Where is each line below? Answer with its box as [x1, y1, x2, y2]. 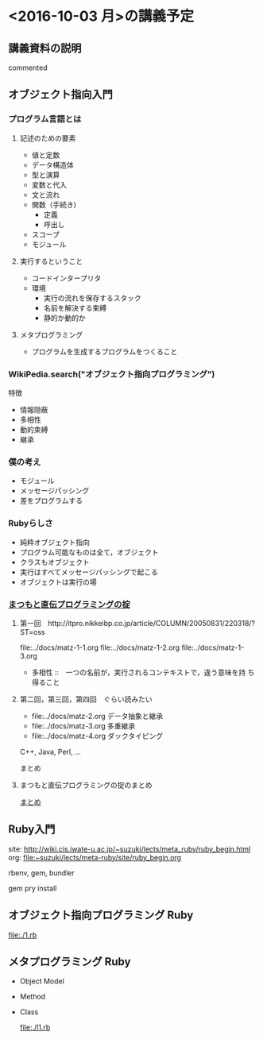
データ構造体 [31, 160, 74, 169]
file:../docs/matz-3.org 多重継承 [31, 720, 136, 731]
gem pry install [8, 883, 57, 893]
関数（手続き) [31, 199, 77, 209]
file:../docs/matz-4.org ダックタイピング [31, 731, 164, 740]
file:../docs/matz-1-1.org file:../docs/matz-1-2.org [19, 643, 180, 652]
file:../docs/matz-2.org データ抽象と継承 [31, 711, 164, 720]
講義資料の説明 [8, 41, 82, 55]
